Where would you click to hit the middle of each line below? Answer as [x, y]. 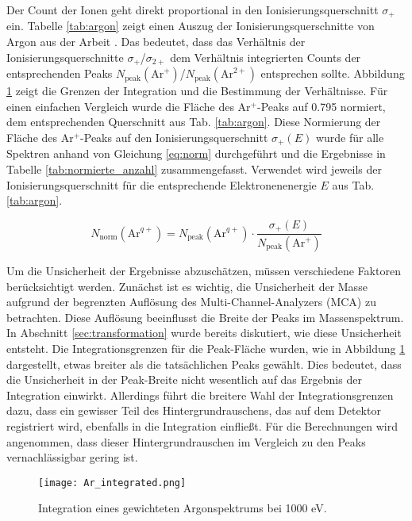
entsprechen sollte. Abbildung [333, 73]
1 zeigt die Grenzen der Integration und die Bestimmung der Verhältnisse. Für [197, 91]
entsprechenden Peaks [60, 73]
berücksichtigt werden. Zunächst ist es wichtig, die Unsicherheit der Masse [187, 286]
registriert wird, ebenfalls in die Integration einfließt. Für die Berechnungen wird [202, 425]
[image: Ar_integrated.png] [112, 483]
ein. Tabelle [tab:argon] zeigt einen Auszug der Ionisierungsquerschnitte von [191, 26]
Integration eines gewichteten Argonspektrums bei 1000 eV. [183, 508]
